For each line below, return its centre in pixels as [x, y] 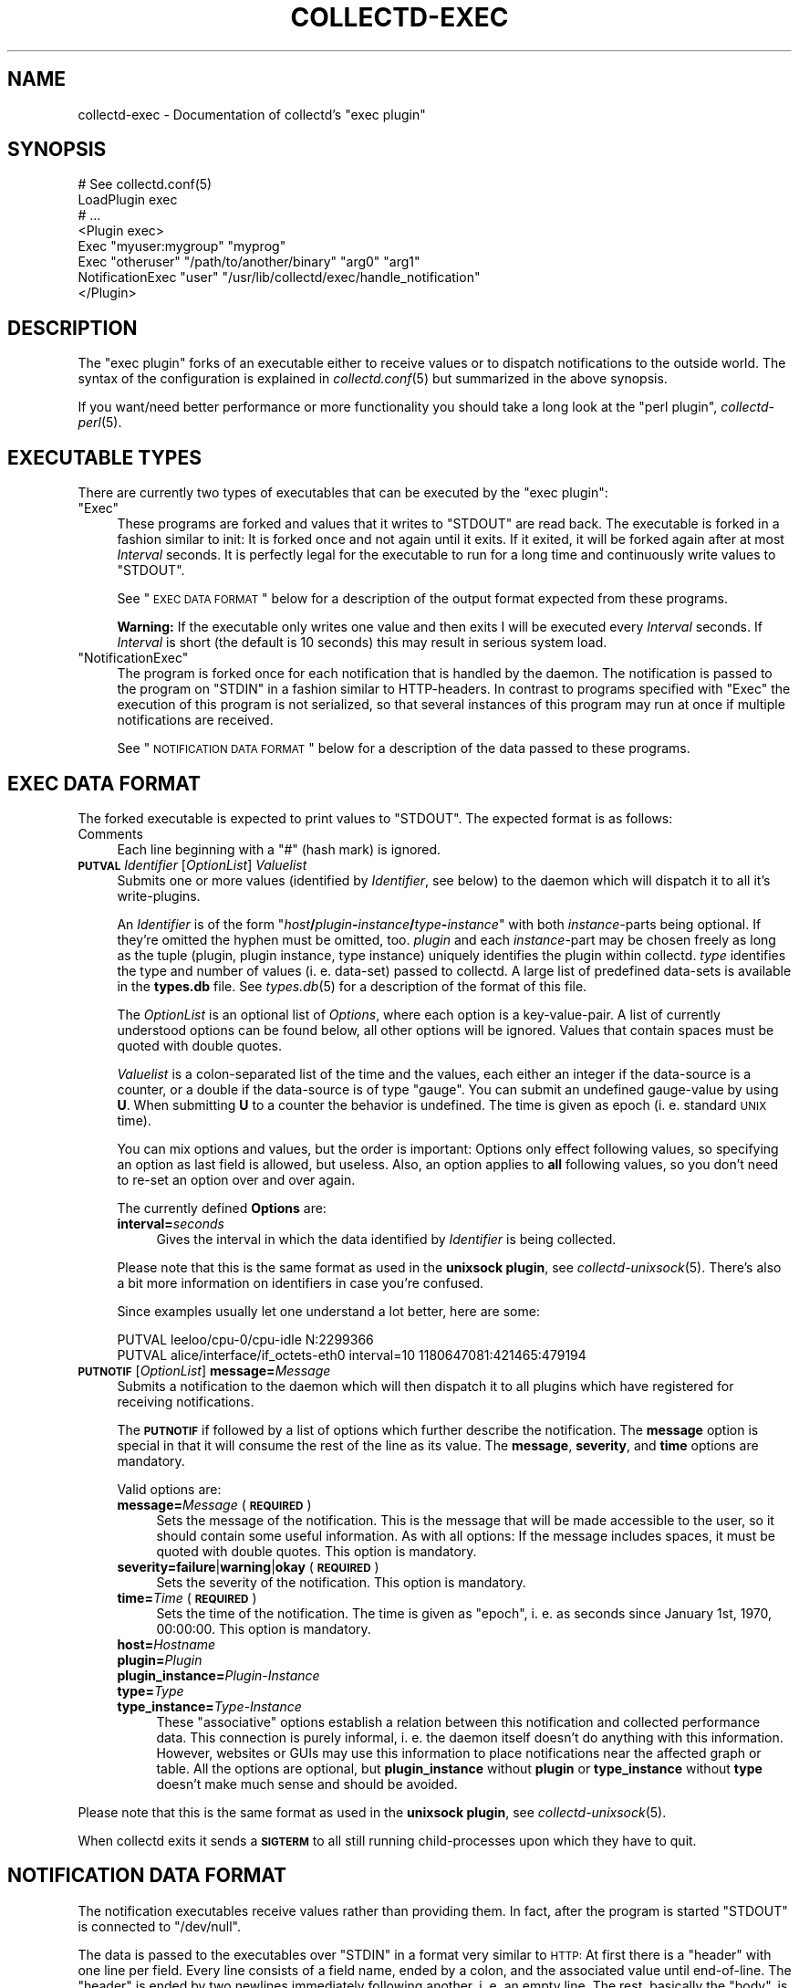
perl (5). [100, 423]
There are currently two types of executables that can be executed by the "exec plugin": [343, 493]
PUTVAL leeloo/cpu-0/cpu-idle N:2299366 [245, 1339]
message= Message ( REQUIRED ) [214, 1504]
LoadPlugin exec [128, 200]
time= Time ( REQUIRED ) [187, 1597]
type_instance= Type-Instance [209, 1706]
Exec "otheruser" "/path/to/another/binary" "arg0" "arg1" [249, 262]
